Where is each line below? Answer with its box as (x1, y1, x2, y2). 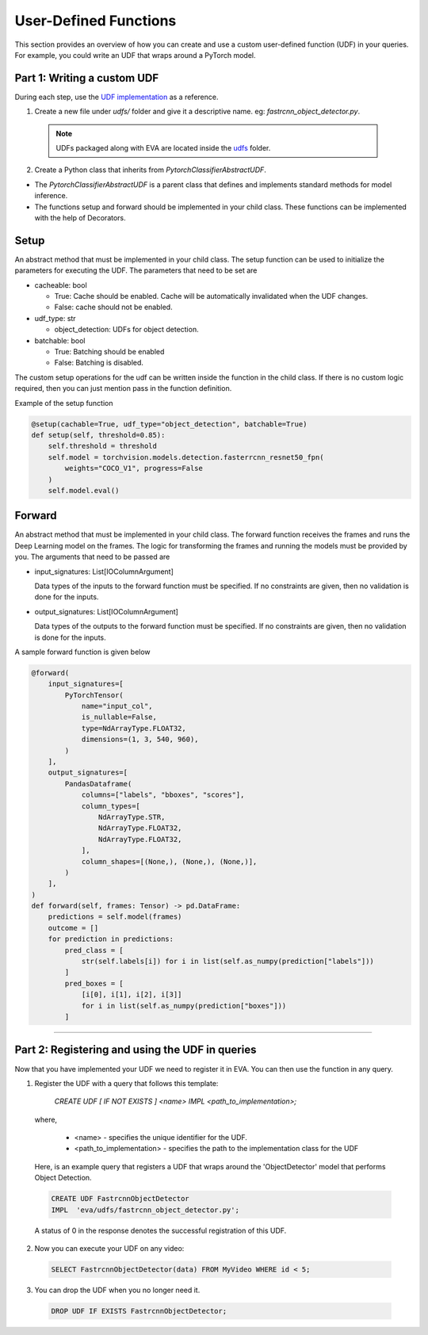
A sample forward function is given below (14, 647, 151, 656)
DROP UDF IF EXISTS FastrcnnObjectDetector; (51, 1306, 227, 1315)
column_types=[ (81, 801, 140, 810)
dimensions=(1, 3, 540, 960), (81, 735, 199, 744)
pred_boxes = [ (64, 979, 124, 988)
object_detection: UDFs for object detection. (54, 325, 199, 335)
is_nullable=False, (81, 713, 158, 721)
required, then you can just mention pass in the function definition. (14, 384, 232, 393)
